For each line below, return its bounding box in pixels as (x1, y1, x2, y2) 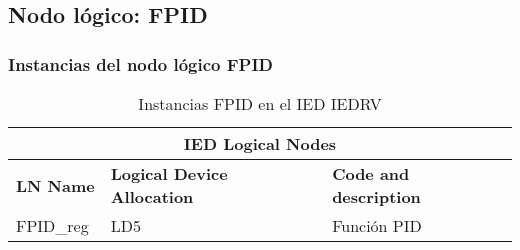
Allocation (110, 185, 194, 208)
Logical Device (110, 162, 228, 185)
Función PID (332, 214, 422, 237)
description (332, 185, 421, 208)
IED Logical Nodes (183, 132, 337, 155)
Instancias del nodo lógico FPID (8, 51, 273, 76)
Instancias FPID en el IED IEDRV (138, 92, 382, 115)
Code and (332, 162, 410, 185)
